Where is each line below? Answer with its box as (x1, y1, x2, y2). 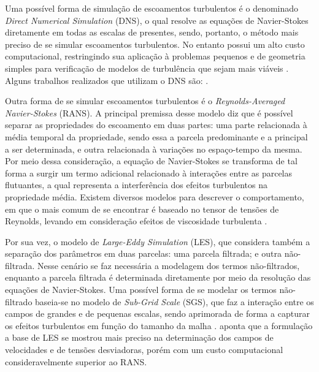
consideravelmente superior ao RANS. (5, 355, 147, 368)
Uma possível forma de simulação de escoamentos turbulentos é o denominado (5, 2, 299, 14)
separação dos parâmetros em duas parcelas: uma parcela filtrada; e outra (5, 247, 282, 260)
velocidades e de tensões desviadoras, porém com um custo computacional (5, 343, 283, 356)
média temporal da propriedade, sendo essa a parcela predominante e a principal (5, 130, 308, 143)
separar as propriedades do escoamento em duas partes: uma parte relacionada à (5, 118, 307, 131)
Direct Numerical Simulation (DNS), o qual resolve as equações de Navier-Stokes (5, 13, 309, 26)
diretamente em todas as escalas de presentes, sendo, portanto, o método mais (5, 26, 299, 39)
